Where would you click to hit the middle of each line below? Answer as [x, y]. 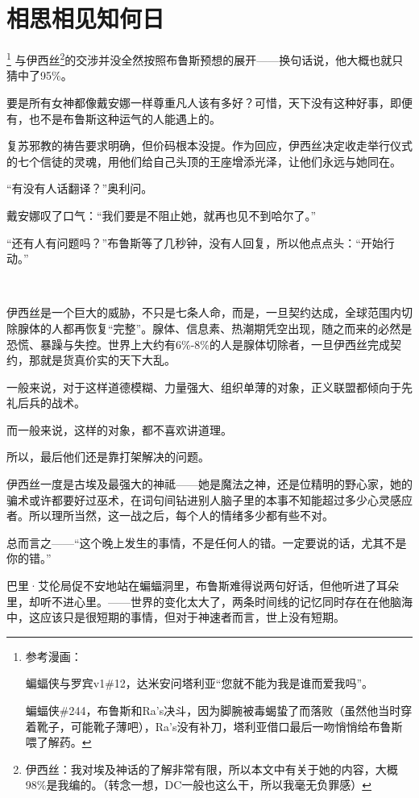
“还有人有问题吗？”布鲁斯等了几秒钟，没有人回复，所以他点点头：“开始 [195, 242]
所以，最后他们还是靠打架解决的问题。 [108, 457]
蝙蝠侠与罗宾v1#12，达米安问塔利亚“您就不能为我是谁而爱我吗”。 [199, 683]
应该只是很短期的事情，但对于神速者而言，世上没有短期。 [192, 617]
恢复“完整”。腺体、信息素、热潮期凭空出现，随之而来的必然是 [249, 328]
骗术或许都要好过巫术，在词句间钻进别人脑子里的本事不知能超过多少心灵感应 [209, 499]
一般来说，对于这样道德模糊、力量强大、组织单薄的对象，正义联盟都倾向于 [204, 387]
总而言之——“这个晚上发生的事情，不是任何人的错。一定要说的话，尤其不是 [207, 542]
